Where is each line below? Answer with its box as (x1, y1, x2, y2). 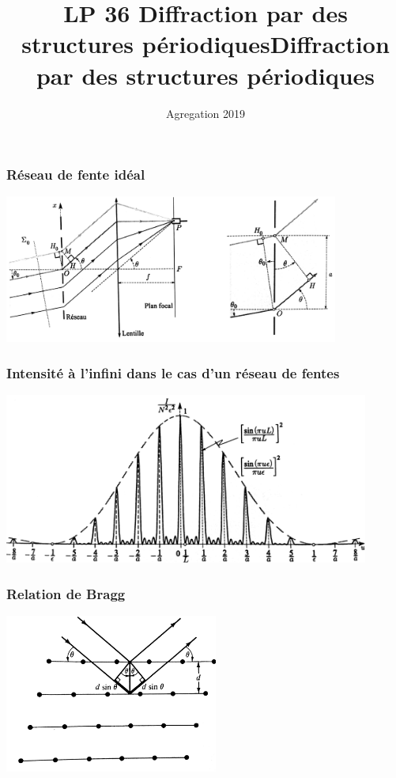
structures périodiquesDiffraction (21, 28, 390, 60)
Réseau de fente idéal (6, 165, 145, 184)
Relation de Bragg (6, 583, 126, 603)
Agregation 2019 (166, 104, 245, 121)
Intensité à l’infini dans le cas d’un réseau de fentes (6, 362, 340, 382)
